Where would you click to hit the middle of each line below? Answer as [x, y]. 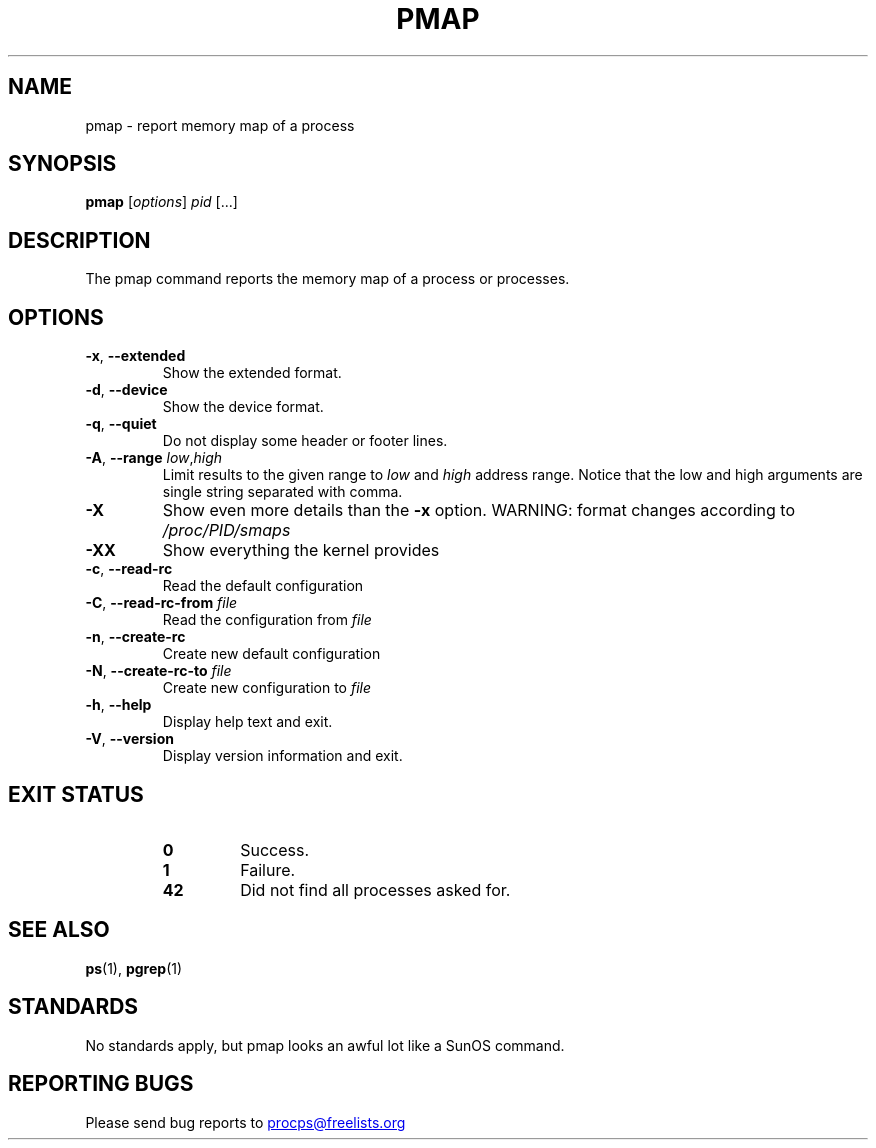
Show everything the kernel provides [301, 550]
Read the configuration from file [267, 620]
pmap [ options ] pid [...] [161, 202]
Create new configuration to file [266, 688]
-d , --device [126, 390]
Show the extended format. [252, 373]
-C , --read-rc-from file [161, 603]
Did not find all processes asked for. [375, 889]
